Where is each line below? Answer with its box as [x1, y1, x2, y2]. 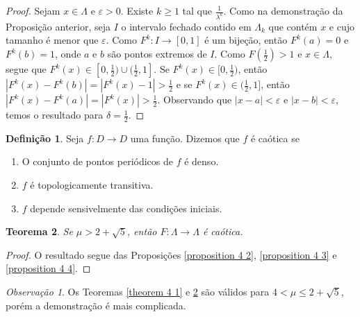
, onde [55, 46, 81, 61]
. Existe [120, 3, 154, 17]
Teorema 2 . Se [6, 224, 73, 239]
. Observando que [157, 92, 232, 107]
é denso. [184, 154, 219, 169]
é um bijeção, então [204, 33, 288, 47]
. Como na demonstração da [223, 3, 343, 17]
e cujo [329, 19, 354, 33]
